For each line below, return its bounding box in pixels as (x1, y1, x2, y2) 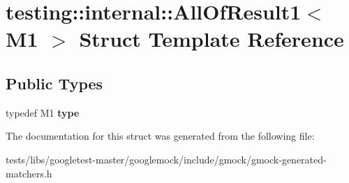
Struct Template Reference (79, 24, 344, 53)
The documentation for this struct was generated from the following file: (6, 129, 315, 143)
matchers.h (6, 166, 52, 180)
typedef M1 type (6, 105, 80, 119)
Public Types (6, 72, 103, 94)
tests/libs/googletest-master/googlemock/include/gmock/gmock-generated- (6, 152, 327, 166)
